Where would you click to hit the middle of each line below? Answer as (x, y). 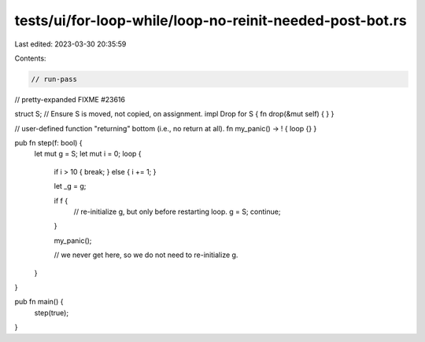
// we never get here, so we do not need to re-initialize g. (146, 255)
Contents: (30, 58)
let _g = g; (70, 186)
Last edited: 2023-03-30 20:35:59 (70, 44)
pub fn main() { (39, 302)
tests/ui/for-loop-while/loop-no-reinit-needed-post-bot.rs (211, 20)
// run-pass (54, 79)
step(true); (52, 313)
